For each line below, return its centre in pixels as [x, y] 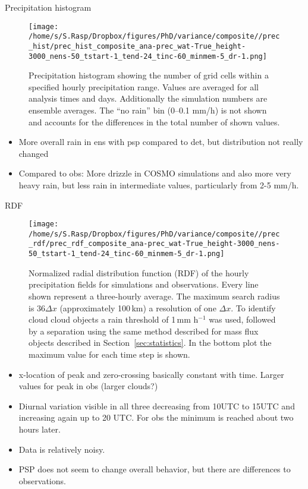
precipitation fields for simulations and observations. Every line [144, 284]
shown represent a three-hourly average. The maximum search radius [154, 296]
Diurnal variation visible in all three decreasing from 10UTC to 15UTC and [157, 406]
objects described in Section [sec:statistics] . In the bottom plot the [150, 343]
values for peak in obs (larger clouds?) [88, 386]
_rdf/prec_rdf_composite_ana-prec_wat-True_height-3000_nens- [154, 244]
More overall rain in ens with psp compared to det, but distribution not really [161, 142]
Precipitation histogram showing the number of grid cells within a [149, 75]
